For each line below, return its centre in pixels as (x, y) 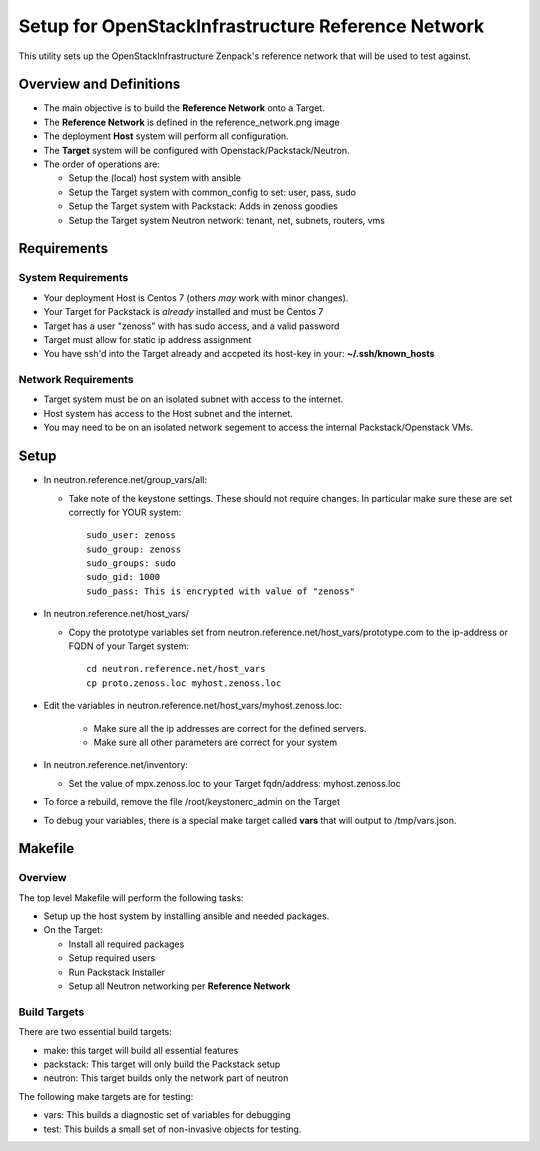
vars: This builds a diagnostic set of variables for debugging (167, 1115)
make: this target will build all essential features (141, 1050)
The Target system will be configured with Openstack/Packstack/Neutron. (196, 150)
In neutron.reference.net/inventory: (116, 765)
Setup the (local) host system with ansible (155, 178)
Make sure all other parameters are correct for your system (215, 742)
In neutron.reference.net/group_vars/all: (125, 480)
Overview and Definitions (99, 84)
